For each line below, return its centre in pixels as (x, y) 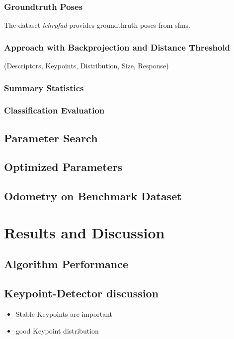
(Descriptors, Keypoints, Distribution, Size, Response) (86, 66)
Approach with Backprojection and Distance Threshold (117, 47)
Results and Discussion (84, 232)
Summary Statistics (44, 87)
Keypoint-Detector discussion (81, 293)
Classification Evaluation (54, 110)
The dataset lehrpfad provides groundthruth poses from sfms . (97, 25)
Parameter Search (51, 138)
